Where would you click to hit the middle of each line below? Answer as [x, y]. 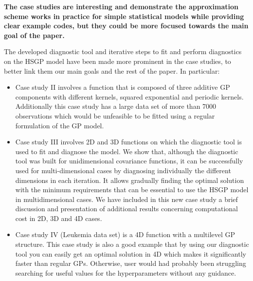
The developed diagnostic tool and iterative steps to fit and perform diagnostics [123, 51]
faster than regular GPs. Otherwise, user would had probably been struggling [131, 263]
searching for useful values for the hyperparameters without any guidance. [126, 272]
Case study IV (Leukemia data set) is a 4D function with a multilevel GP [125, 234]
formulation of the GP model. [60, 125]
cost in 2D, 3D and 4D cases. [59, 218]
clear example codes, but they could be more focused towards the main [126, 26]
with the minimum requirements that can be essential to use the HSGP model [132, 190]
